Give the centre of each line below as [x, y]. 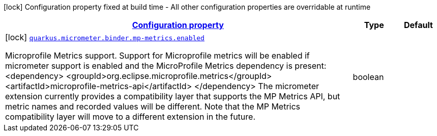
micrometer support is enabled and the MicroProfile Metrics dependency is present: [166, 66]
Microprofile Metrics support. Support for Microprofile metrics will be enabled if [157, 56]
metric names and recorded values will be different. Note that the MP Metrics [153, 106]
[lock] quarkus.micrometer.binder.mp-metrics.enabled [105, 37]
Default [418, 25]
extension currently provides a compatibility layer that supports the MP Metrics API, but [173, 96]
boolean [368, 77]
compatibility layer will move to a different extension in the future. [130, 117]
